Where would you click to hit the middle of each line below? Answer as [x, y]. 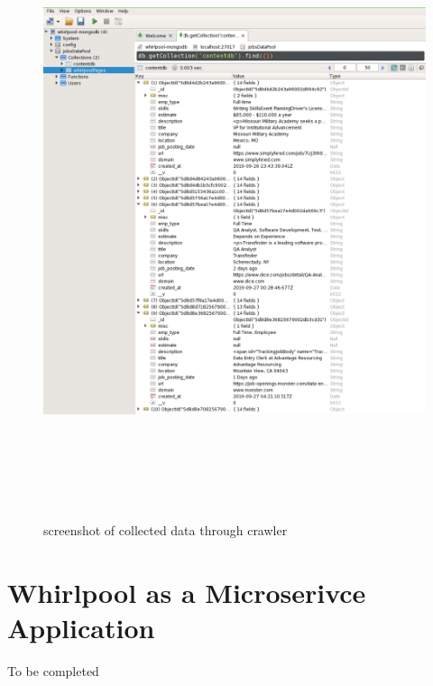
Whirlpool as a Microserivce [187, 592]
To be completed [53, 670]
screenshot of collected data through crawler [166, 529]
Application [81, 627]
